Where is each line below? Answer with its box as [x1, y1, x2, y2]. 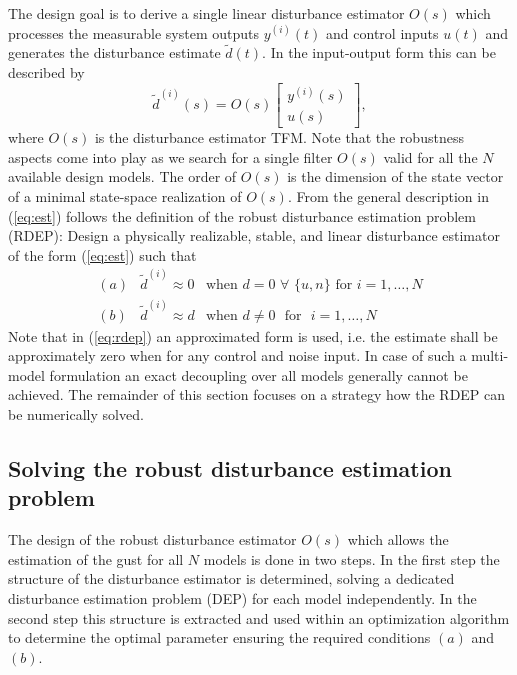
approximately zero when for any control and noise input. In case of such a [8, 345, 467, 366]
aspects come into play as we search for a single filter [8, 146, 333, 167]
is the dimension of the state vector [287, 166, 504, 187]
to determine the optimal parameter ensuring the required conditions [8, 627, 431, 648]
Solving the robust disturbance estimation [8, 453, 452, 484]
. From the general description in [287, 185, 489, 206]
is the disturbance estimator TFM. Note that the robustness [94, 127, 464, 148]
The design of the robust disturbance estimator [8, 529, 297, 550]
